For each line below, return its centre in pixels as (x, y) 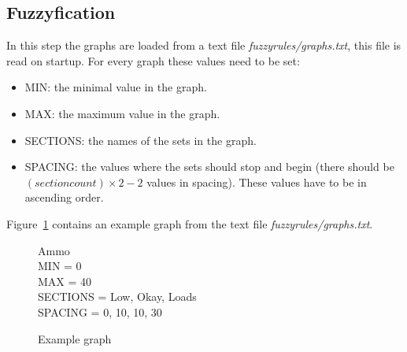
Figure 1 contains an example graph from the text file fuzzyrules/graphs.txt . (190, 223)
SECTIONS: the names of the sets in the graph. (141, 140)
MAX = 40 (65, 281)
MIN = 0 (60, 266)
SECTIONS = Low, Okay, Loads (117, 296)
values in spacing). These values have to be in (257, 182)
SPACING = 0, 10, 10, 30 (100, 311)
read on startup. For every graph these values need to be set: (153, 60)
